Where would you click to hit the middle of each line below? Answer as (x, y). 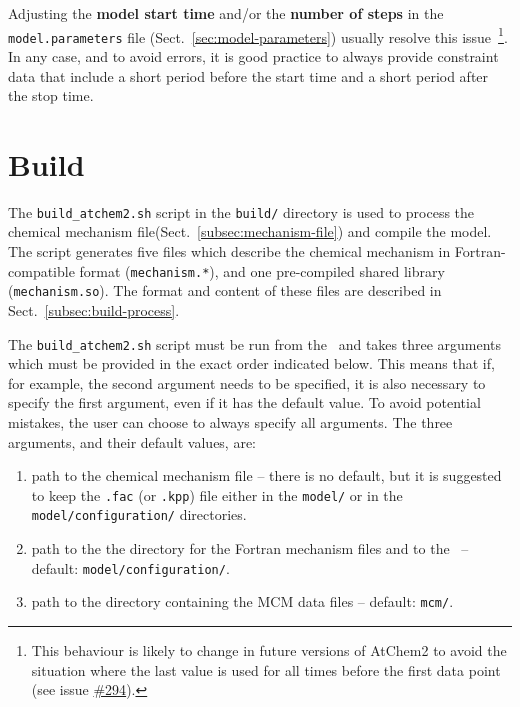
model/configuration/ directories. (139, 514)
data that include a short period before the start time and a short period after (248, 75)
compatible (41, 270)
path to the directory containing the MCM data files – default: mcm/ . (242, 601)
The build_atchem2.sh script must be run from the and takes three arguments (255, 343)
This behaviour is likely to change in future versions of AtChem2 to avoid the (269, 650)
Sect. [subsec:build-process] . (94, 309)
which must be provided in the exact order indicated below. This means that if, (251, 363)
